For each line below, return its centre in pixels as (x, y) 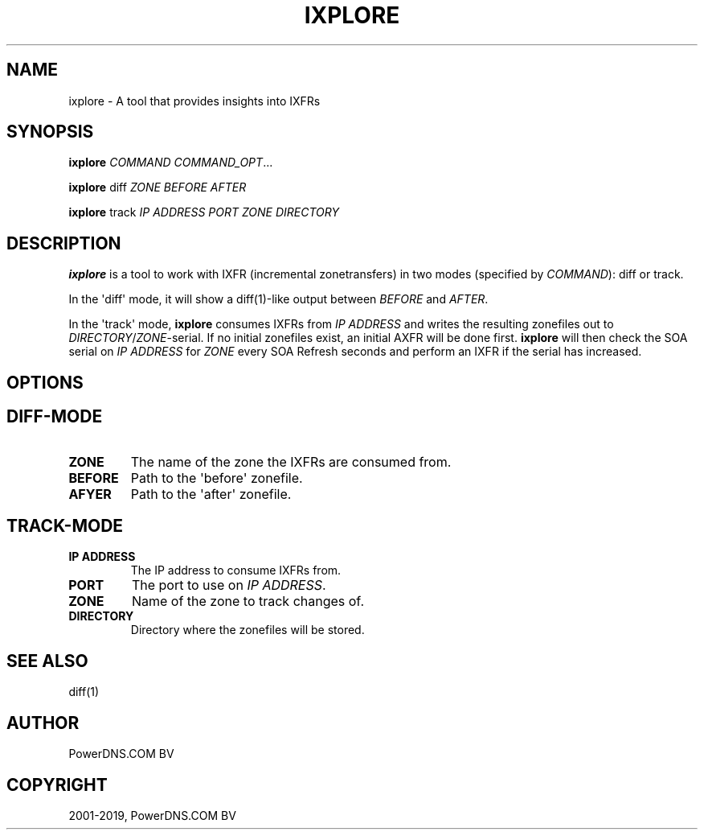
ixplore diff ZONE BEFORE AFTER (158, 187)
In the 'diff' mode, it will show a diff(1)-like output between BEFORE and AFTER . (278, 299)
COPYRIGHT (57, 785)
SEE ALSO (47, 661)
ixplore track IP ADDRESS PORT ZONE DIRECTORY (204, 212)
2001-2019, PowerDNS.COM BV (152, 815)
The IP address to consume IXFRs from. (236, 570)
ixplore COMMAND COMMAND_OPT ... (171, 163)
